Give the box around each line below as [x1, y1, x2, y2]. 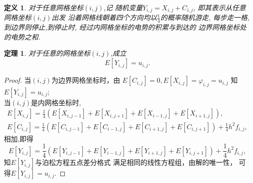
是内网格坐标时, [31, 97, 81, 107]
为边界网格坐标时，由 [51, 75, 120, 85]
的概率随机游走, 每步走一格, [160, 12, 250, 23]
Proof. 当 [4, 75, 31, 85]
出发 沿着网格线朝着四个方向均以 [51, 12, 157, 23]
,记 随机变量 [103, 2, 143, 12]
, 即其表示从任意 [193, 2, 246, 12]
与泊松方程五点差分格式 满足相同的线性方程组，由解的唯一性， [35, 157, 237, 167]
